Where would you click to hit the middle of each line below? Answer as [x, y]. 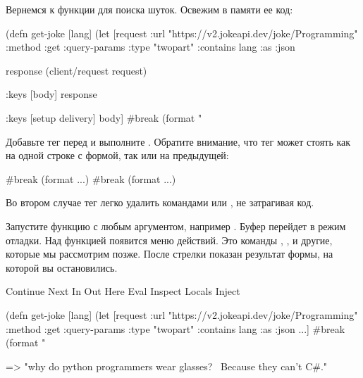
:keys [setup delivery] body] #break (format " [104, 117]
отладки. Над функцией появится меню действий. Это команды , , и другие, [169, 240]
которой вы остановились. [62, 267]
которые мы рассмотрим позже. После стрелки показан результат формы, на [170, 254]
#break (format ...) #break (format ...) [91, 178]
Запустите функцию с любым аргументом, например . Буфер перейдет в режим [176, 226]
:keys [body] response [51, 94]
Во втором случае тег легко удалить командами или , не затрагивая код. [160, 202]
